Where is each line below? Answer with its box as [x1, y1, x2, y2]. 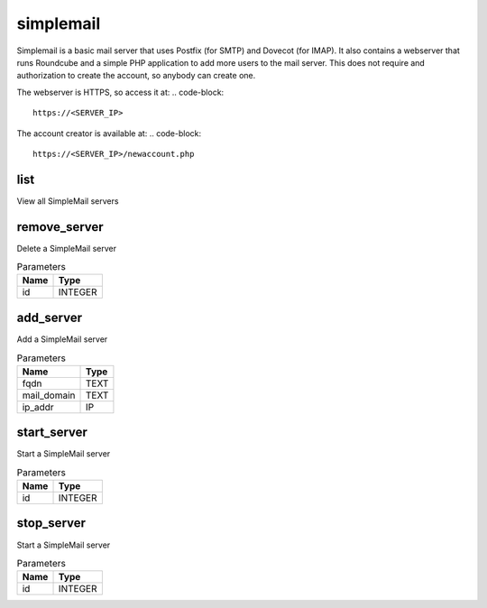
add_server [16, 309, 83, 325]
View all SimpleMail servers [16, 195, 119, 207]
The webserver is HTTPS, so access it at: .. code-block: [16, 87, 225, 97]
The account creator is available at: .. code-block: [16, 127, 202, 139]
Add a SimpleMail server [16, 334, 108, 345]
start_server [16, 425, 87, 440]
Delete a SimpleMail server [16, 243, 117, 253]
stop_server [16, 515, 86, 531]
